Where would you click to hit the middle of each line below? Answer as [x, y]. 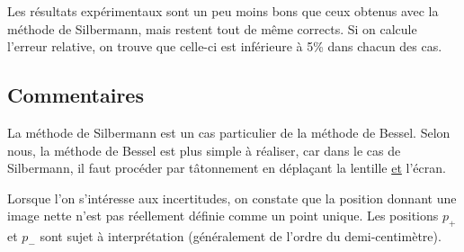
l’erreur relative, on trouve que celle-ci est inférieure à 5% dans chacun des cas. [225, 46]
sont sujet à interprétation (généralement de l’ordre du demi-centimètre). [241, 236]
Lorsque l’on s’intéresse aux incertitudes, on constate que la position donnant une [232, 198]
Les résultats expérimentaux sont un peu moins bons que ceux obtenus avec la [223, 11]
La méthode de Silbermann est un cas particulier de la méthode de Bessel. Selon [229, 132]
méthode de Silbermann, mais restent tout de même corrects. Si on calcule [212, 28]
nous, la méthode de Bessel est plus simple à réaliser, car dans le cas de [204, 150]
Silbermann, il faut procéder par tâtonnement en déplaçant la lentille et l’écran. [227, 168]
